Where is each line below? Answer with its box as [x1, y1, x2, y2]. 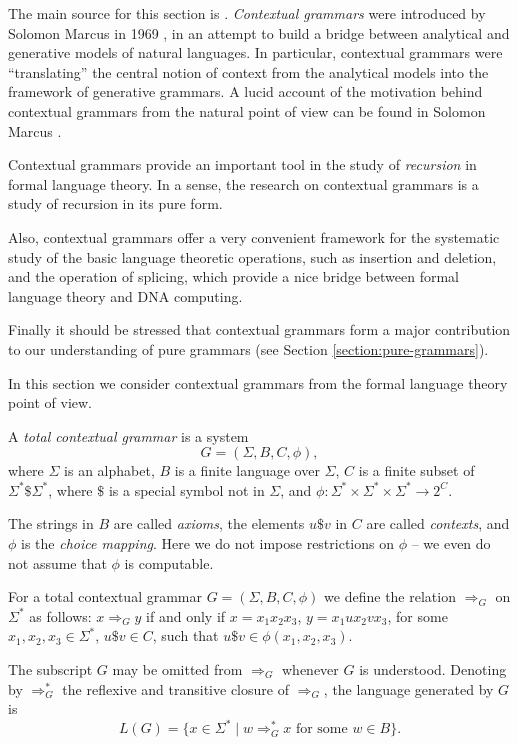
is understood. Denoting [359, 659, 507, 680]
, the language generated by [323, 678, 494, 699]
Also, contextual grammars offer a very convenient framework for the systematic [8, 226, 500, 247]
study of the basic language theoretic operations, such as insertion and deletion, [8, 246, 497, 267]
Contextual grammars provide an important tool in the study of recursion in [8, 154, 477, 175]
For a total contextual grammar [8, 586, 202, 607]
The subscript [8, 659, 93, 680]
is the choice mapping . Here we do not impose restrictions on [21, 533, 394, 554]
